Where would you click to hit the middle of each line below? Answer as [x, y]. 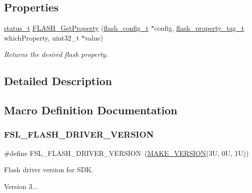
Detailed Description [58, 81]
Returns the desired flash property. [56, 54]
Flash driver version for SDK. [49, 169]
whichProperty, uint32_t [42, 37]
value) [94, 37]
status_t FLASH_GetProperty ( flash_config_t [76, 28]
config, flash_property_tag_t [199, 28]
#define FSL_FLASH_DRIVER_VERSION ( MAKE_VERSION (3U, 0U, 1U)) [126, 153]
